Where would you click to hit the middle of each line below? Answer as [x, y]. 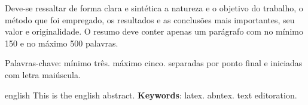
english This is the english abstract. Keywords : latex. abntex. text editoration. [151, 95]
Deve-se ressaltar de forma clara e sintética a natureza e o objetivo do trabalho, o [154, 8]
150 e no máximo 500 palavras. [62, 43]
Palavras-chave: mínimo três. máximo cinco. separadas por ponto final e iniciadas [154, 63]
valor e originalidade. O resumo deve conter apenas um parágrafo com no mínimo [154, 31]
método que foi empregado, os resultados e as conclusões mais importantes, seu [150, 19]
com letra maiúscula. [43, 74]
